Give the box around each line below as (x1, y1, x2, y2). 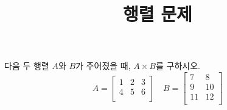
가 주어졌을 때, (75, 59, 131, 72)
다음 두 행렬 (4, 59, 49, 72)
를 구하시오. (155, 59, 200, 72)
